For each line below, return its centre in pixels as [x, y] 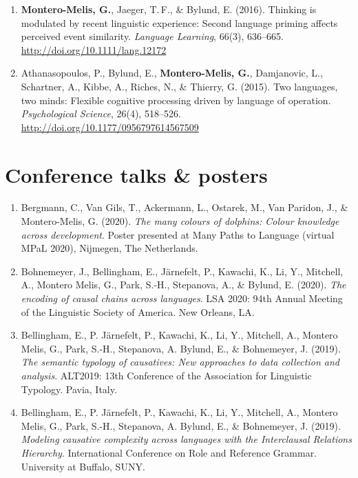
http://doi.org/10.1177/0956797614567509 [110, 127]
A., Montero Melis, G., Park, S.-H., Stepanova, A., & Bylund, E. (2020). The [183, 285]
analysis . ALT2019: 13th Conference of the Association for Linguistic [166, 375]
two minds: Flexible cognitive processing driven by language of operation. [176, 100]
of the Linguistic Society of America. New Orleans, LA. [138, 311]
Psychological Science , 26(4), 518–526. [101, 113]
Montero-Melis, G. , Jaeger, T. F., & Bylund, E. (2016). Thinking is [169, 9]
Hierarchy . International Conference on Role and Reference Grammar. [169, 452]
